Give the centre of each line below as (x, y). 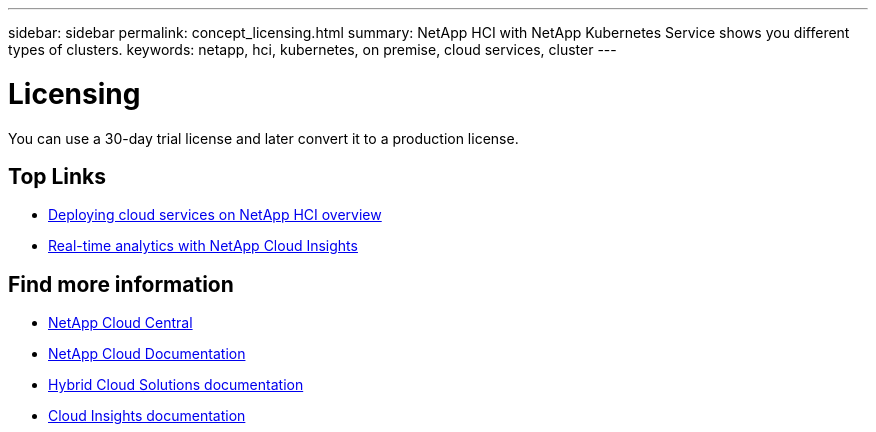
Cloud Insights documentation (147, 416)
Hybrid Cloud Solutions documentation (176, 385)
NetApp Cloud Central (120, 323)
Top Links (57, 176)
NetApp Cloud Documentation (147, 354)
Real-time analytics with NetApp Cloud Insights (203, 246)
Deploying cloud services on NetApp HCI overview (215, 215)
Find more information (121, 284)
